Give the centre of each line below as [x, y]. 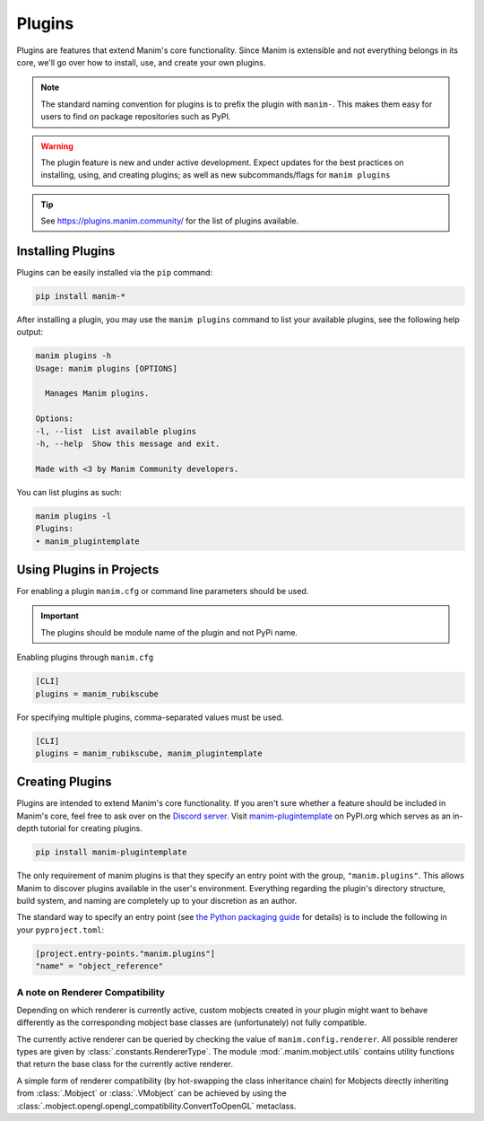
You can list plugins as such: [69, 492]
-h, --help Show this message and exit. [128, 444]
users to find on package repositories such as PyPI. [136, 117]
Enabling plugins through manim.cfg [85, 657]
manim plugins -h [73, 356]
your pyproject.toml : [60, 930]
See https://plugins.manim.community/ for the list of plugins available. [170, 221]
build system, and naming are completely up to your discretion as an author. [157, 901]
